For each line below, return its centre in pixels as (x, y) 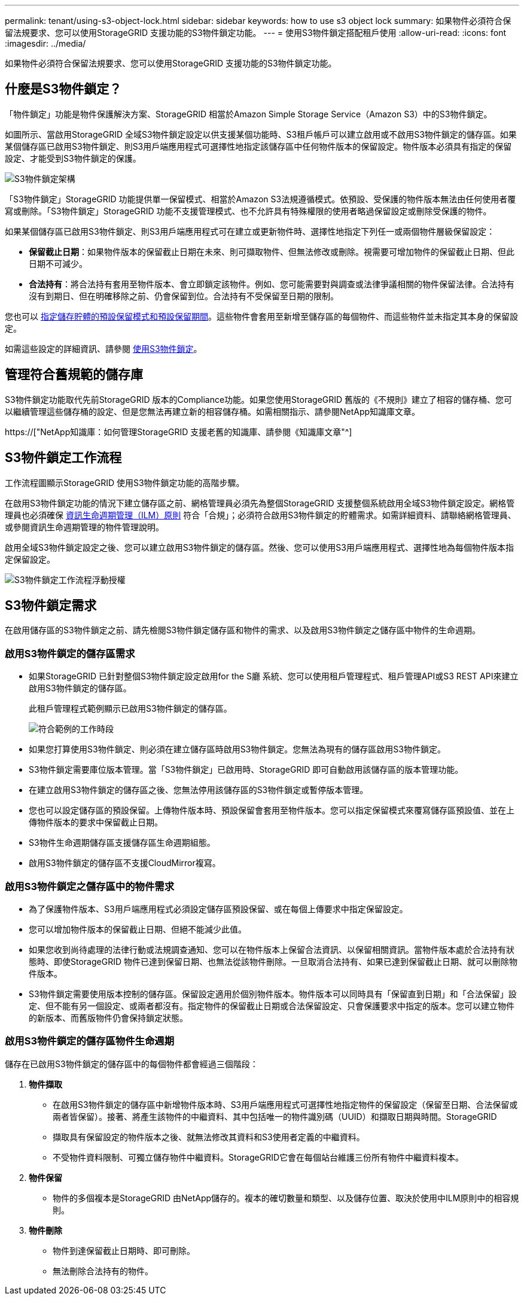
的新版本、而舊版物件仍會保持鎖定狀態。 (108, 1017)
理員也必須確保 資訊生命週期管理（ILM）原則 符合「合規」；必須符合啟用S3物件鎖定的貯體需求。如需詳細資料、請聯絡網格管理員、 (261, 515)
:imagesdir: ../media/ (45, 43)
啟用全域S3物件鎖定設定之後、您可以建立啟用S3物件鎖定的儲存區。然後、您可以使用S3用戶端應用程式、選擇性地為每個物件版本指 (259, 547)
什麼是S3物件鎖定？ (63, 89)
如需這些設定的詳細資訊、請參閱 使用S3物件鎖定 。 (103, 348)
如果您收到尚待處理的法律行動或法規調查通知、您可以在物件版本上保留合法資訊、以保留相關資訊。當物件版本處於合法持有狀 (272, 949)
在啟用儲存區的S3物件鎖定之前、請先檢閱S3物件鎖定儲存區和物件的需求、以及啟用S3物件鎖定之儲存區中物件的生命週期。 (243, 630)
